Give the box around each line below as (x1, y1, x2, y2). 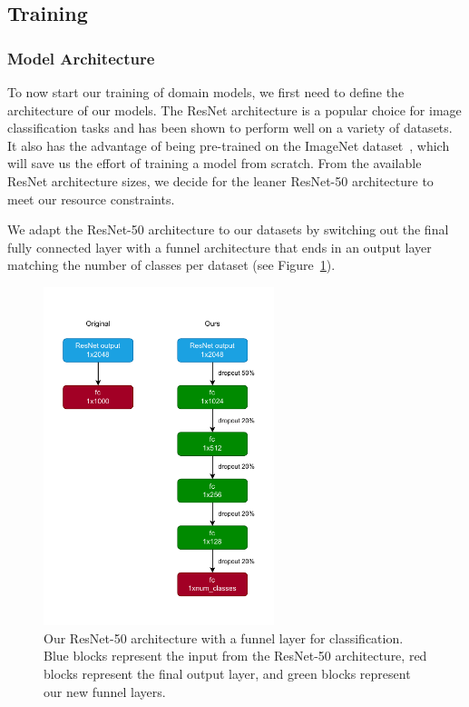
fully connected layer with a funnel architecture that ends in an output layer (7, 237, 432, 256)
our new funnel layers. (44, 682, 166, 701)
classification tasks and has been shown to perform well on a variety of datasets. (7, 118, 453, 137)
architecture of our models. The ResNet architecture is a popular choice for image (7, 100, 462, 119)
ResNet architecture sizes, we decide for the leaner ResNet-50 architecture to (7, 171, 434, 190)
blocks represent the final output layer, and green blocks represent (44, 664, 411, 683)
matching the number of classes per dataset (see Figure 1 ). (7, 255, 336, 274)
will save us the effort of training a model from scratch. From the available (7, 154, 422, 173)
